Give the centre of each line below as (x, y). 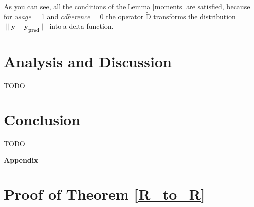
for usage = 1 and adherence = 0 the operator (74, 16)
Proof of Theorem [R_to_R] (105, 194)
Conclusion (42, 120)
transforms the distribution (194, 16)
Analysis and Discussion (88, 62)
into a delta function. (81, 26)
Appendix (21, 160)
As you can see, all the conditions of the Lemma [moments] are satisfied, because (127, 6)
